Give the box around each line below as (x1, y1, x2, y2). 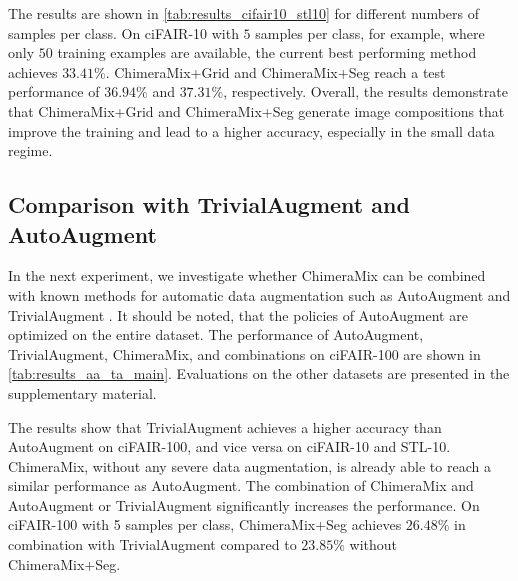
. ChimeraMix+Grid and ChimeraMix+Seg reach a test (105, 61, 446, 82)
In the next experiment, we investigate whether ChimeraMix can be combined (8, 265, 486, 286)
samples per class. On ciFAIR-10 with (8, 22, 239, 43)
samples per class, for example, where (255, 22, 485, 43)
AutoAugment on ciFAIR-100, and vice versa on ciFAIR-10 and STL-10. (8, 436, 451, 457)
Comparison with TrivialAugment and (8, 189, 410, 220)
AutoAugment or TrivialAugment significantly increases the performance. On (8, 494, 480, 515)
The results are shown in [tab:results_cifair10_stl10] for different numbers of (8, 3, 480, 23)
